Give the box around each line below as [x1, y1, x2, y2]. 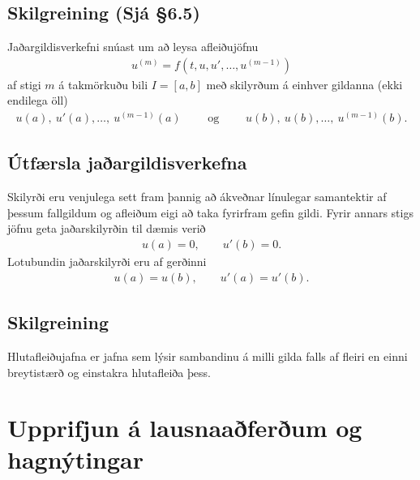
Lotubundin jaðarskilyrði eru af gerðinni [7, 253, 207, 270]
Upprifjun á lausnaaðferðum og [7, 411, 362, 444]
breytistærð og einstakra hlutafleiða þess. [7, 363, 211, 380]
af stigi [7, 75, 41, 92]
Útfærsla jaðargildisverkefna [7, 150, 247, 175]
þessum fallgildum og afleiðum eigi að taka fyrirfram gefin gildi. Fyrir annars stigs [7, 204, 414, 221]
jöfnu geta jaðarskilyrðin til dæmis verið [7, 220, 206, 237]
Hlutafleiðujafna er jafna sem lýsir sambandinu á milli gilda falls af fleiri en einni [7, 347, 408, 364]
